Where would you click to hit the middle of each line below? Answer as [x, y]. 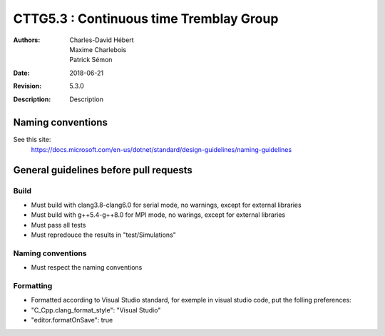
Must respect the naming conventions [87, 268]
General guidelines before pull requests [103, 170]
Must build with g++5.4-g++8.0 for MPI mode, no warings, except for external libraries [158, 215]
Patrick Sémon [91, 60]
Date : [21, 73]
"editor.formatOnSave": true [72, 320]
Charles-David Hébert [102, 40]
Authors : [27, 40]
